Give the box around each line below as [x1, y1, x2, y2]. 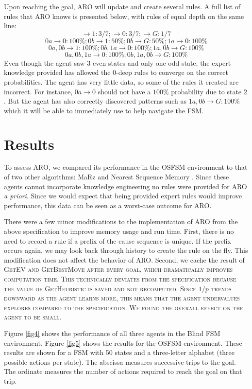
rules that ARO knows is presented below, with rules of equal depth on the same [4, 11, 244, 21]
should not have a [98, 86, 151, 96]
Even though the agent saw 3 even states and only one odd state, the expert [4, 57, 231, 68]
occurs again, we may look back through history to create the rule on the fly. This [4, 245, 248, 255]
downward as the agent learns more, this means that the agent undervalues [4, 293, 240, 303]
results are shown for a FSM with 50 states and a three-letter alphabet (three [4, 347, 235, 357]
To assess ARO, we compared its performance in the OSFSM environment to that [4, 162, 248, 172]
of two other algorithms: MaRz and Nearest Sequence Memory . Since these [4, 172, 229, 182]
